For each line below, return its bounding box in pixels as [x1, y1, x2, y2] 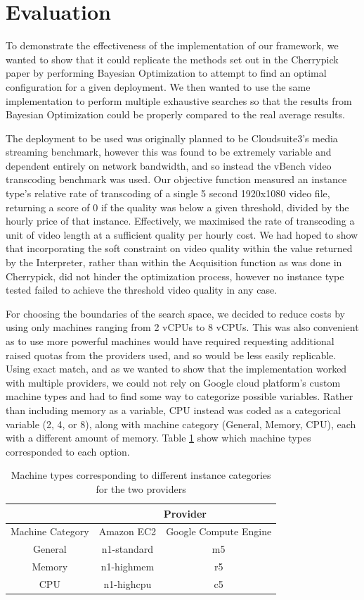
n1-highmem [100, 559, 155, 574]
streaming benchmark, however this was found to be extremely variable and [6, 144, 332, 159]
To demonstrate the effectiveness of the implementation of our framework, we [6, 38, 339, 53]
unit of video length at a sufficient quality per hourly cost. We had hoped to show [6, 227, 358, 242]
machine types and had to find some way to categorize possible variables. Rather [6, 389, 353, 404]
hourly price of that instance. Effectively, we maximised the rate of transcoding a [6, 213, 355, 228]
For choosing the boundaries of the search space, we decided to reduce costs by [6, 306, 345, 320]
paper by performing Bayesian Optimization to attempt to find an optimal [6, 65, 327, 80]
